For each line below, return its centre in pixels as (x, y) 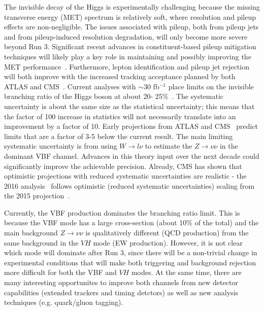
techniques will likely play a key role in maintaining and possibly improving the (128, 56)
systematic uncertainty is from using (61, 146)
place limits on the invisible (211, 86)
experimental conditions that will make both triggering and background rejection (130, 262)
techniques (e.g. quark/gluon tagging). (64, 302)
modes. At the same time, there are (186, 272)
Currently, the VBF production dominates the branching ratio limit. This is (122, 212)
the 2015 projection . (37, 196)
